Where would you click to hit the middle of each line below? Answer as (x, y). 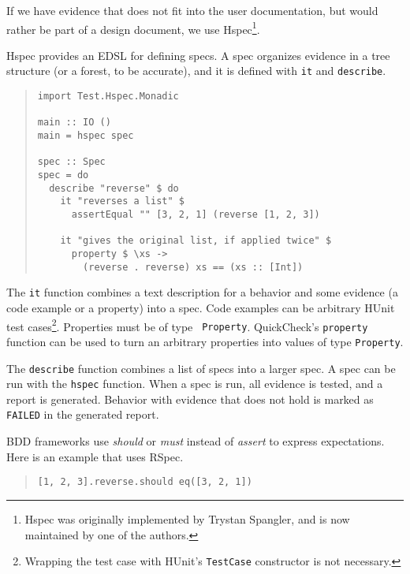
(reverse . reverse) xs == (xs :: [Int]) (193, 267)
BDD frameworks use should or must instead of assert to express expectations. (196, 441)
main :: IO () (74, 123)
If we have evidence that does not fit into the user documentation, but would (192, 10)
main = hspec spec (86, 136)
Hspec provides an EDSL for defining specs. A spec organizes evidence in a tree (198, 55)
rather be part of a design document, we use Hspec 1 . (133, 28)
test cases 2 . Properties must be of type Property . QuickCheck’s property (187, 325)
